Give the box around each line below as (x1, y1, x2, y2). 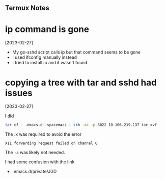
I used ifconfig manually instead (12, 54, 77, 60)
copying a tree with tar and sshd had (5, 77, 157, 88)
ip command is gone (5, 24, 89, 35)
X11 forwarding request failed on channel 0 (5, 141, 98, 146)
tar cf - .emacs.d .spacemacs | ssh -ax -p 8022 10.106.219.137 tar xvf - (5, 123, 162, 128)
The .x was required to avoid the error (5, 131, 82, 137)
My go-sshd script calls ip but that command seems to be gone (12, 49, 141, 55)
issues (5, 87, 33, 99)
